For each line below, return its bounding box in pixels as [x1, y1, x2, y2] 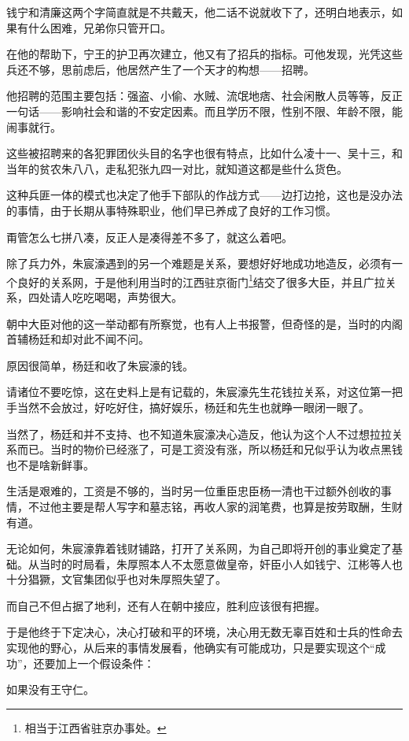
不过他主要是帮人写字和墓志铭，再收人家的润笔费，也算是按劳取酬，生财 [28, 498, 403, 514]
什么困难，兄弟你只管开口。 [28, 19, 171, 35]
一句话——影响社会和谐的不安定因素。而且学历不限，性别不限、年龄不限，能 [6, 102, 403, 119]
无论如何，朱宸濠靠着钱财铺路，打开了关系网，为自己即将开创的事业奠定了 [6, 540, 392, 557]
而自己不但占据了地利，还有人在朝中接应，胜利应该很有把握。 [6, 597, 326, 613]
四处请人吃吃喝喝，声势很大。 [28, 288, 182, 305]
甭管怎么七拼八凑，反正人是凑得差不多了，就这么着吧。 [6, 228, 293, 245]
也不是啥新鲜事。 [6, 456, 94, 472]
